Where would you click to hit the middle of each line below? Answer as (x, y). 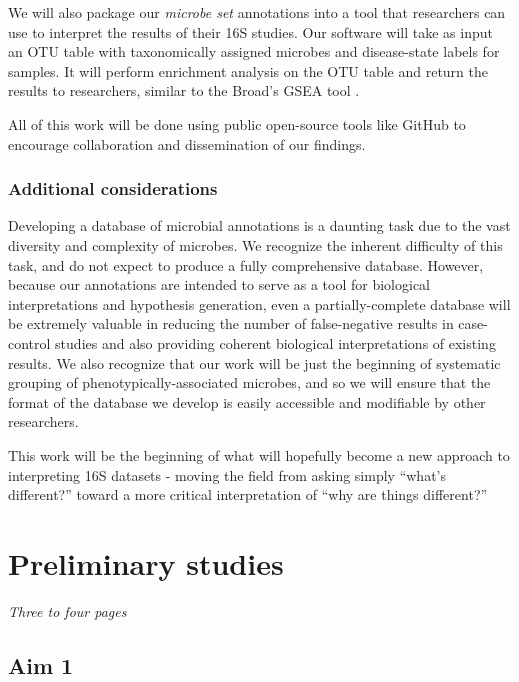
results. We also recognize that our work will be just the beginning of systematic (254, 362)
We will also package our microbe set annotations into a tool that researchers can (257, 12)
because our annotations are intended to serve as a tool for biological (219, 284)
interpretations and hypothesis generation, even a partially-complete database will (259, 303)
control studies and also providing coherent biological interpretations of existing (252, 342)
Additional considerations (113, 188)
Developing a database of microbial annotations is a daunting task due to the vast (259, 225)
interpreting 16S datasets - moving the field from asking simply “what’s (227, 474)
